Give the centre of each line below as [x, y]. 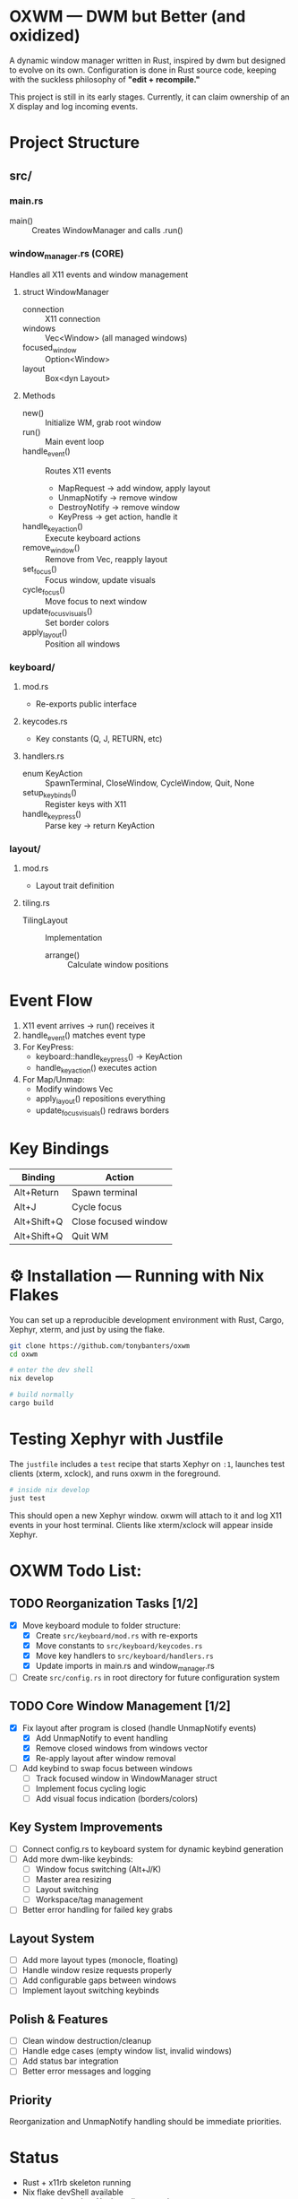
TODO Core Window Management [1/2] [120, 1706]
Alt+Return [37, 1192]
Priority [30, 2100]
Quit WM [90, 1236]
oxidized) [45, 35]
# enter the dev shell [51, 1370]
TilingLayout [45, 920]
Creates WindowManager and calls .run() [107, 230]
